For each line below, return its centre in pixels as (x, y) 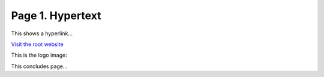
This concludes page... (39, 66)
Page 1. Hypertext (56, 16)
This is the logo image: (39, 55)
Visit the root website (37, 44)
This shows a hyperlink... (42, 33)
